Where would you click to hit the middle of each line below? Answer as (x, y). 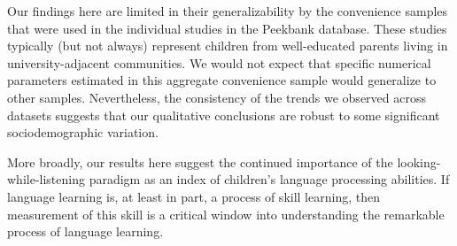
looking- (419, 161)
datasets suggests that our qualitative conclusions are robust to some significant (224, 115)
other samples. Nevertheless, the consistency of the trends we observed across (217, 97)
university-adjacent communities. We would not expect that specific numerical (219, 62)
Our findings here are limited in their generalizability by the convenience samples (228, 11)
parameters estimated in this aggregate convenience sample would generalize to (222, 80)
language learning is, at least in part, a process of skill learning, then (194, 196)
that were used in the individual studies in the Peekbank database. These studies (227, 28)
